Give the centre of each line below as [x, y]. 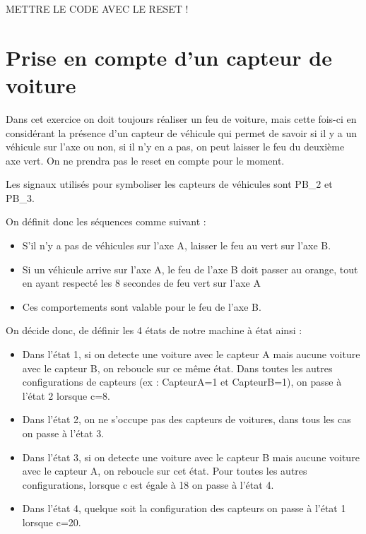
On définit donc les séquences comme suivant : [106, 221]
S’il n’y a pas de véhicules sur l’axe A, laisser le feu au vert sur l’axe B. [177, 245]
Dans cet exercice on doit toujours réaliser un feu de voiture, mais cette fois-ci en [181, 118]
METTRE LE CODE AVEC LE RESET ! [97, 8]
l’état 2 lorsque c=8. [66, 395]
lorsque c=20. [52, 522]
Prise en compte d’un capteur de [169, 57]
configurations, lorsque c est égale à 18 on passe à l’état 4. [148, 484]
